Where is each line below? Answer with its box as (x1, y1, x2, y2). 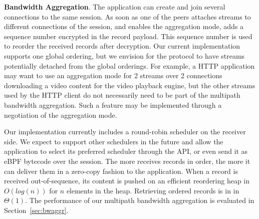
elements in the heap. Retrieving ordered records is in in (66, 185, 239, 195)
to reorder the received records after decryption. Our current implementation (4, 41, 240, 51)
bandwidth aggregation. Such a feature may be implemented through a (4, 99, 222, 110)
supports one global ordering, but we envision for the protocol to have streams (4, 50, 245, 61)
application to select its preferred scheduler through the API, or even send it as (4, 146, 248, 156)
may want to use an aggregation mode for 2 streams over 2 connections (4, 70, 222, 81)
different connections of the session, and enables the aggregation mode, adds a (4, 21, 244, 32)
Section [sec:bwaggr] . (4, 204, 69, 215)
